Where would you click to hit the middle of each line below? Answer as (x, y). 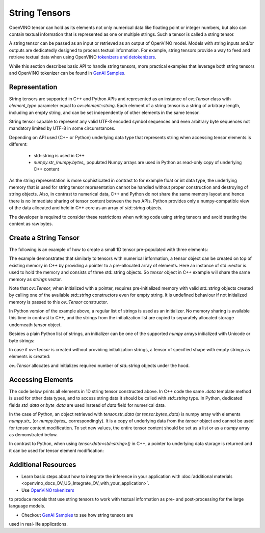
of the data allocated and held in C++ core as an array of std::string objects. (86, 208)
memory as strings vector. (36, 279)
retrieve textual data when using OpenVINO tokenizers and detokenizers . (83, 57)
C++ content (46, 169)
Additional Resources (42, 464)
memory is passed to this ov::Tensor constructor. (58, 302)
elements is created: (30, 357)
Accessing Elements (41, 379)
